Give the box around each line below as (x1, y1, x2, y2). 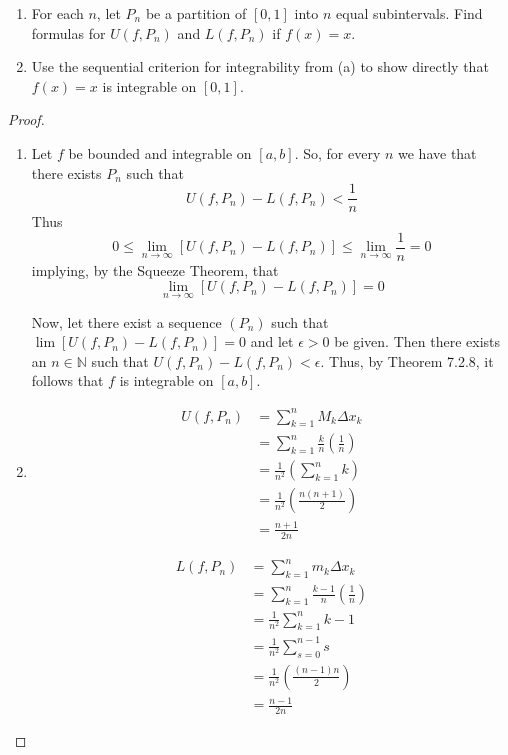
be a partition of (145, 3, 247, 23)
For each (31, 3, 84, 23)
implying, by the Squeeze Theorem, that (31, 259, 279, 280)
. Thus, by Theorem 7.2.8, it (320, 350, 494, 371)
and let (250, 331, 294, 352)
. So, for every (294, 142, 381, 163)
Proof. (8, 109, 45, 130)
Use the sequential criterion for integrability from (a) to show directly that (31, 56, 489, 77)
